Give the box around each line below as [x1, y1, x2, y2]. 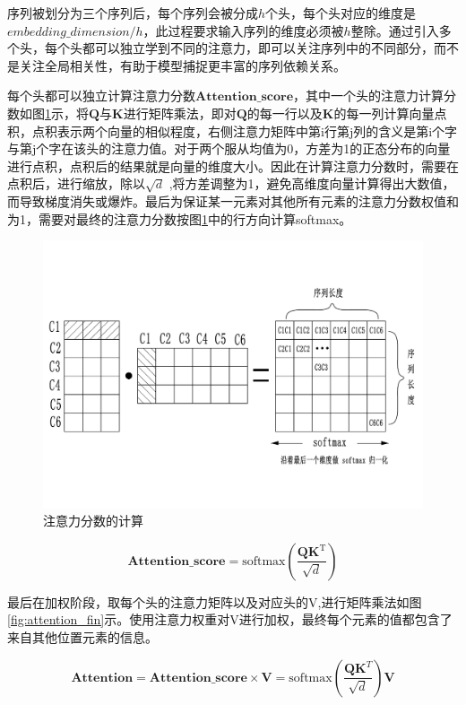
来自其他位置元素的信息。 [7, 628, 158, 647]
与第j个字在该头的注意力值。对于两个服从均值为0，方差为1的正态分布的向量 [7, 139, 451, 158]
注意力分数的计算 [43, 511, 143, 530]
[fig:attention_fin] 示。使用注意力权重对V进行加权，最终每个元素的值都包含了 [7, 610, 453, 629]
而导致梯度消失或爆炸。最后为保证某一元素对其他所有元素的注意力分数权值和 [7, 191, 459, 210]
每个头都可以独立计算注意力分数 [7, 86, 195, 105]
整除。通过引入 [350, 21, 439, 39]
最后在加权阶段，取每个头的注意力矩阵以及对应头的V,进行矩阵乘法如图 [7, 592, 422, 611]
